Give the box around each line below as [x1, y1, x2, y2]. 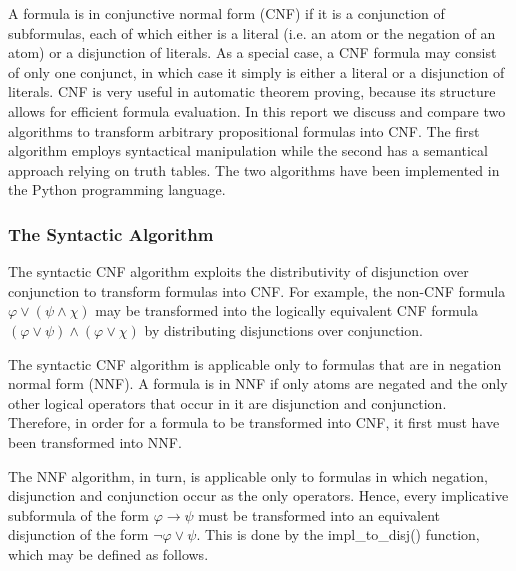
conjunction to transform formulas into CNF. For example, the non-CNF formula [8, 280, 506, 301]
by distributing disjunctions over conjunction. [144, 319, 423, 340]
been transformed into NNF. [8, 431, 182, 452]
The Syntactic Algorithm [8, 221, 214, 246]
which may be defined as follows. [8, 543, 209, 564]
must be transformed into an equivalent [198, 504, 441, 525]
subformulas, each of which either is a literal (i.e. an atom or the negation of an [8, 22, 496, 43]
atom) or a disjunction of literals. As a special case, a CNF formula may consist [8, 42, 497, 63]
